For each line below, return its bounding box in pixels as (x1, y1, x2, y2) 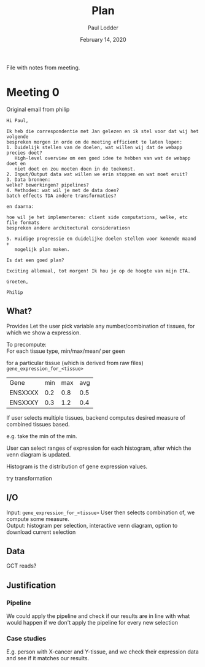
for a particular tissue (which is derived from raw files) (6, 359, 144, 366)
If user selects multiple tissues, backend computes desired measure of (6, 414, 185, 421)
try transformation (6, 474, 52, 482)
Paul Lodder (88, 24, 118, 31)
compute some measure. (6, 515, 69, 522)
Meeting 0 (6, 85, 60, 99)
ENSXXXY (9, 398, 39, 407)
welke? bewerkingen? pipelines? (6, 182, 89, 188)
